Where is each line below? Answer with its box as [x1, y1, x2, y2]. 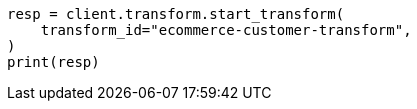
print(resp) [7, 54, 100, 70]
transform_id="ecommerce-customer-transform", [40, 22, 412, 38]
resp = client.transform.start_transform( [7, 6, 345, 22]
